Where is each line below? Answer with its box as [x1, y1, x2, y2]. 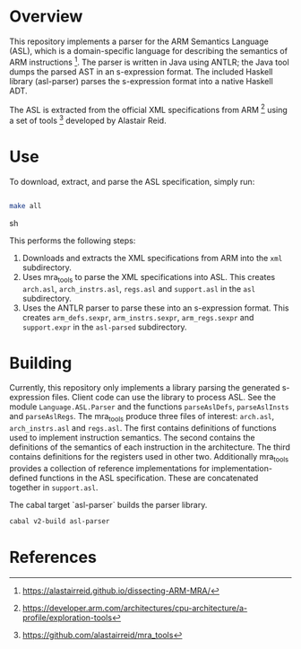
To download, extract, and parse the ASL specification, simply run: [9, 176, 255, 187]
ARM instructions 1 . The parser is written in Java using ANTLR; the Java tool [9, 55, 289, 67]
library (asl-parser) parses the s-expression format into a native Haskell [9, 75, 273, 86]
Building [9, 353, 73, 373]
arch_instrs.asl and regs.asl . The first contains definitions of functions [9, 423, 277, 434]
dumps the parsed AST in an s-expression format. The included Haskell [9, 66, 273, 77]
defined [9, 473, 39, 484]
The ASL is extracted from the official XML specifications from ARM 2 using [9, 102, 288, 115]
